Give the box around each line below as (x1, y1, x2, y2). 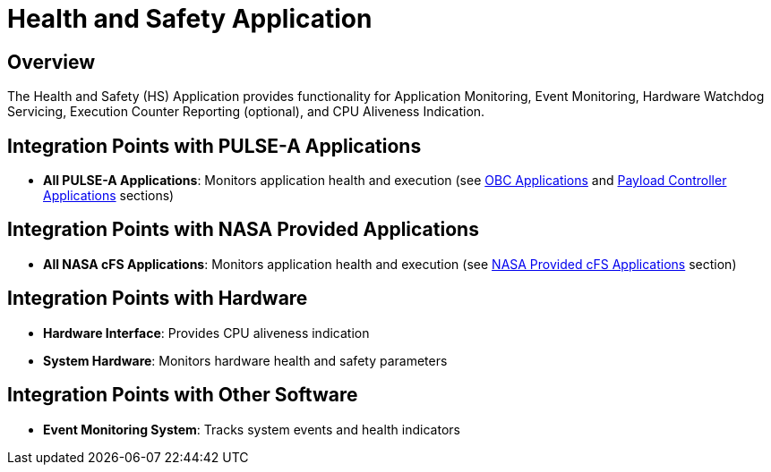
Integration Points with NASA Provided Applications (7, 218, 479, 241)
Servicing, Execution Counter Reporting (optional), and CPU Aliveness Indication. (7, 104, 485, 120)
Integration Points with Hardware (7, 287, 308, 310)
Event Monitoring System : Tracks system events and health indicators (43, 421, 460, 437)
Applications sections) (43, 188, 175, 204)
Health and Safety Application (7, 4, 373, 34)
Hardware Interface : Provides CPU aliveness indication (43, 324, 370, 341)
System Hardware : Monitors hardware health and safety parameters (43, 352, 448, 368)
